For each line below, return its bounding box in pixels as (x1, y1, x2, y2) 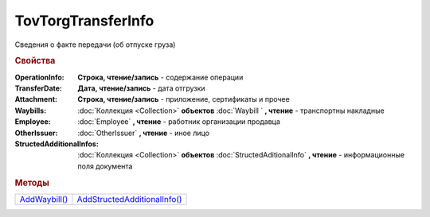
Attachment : (14, 95, 57, 104)
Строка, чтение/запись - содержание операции (77, 72, 244, 82)
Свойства (14, 56, 56, 67)
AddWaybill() (19, 193, 68, 204)
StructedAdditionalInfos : (14, 139, 99, 149)
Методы (14, 177, 49, 188)
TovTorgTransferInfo (14, 12, 154, 29)
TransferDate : (14, 83, 63, 93)
